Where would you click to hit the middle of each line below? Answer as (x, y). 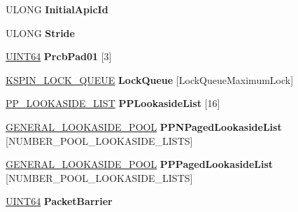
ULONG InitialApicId (57, 9)
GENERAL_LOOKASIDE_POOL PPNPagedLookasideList (144, 126)
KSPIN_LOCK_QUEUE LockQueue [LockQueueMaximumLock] (150, 79)
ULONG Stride (40, 33)
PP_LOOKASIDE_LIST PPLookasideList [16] (113, 103)
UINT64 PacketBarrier (59, 201)
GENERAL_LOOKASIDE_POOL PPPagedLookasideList (140, 164)
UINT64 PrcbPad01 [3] (59, 56)
